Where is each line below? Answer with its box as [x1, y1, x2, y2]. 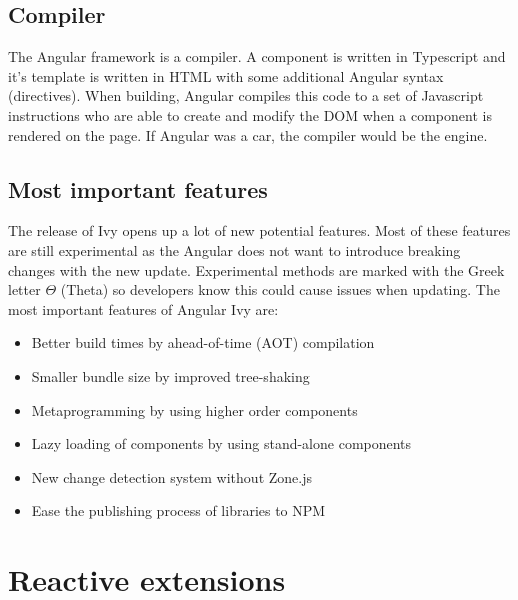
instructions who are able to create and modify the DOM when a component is [8, 104, 492, 125]
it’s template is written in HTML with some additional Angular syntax [8, 65, 444, 86]
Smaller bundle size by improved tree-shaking [31, 365, 310, 386]
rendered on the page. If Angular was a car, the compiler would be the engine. [8, 124, 488, 145]
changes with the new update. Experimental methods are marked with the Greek [8, 259, 505, 280]
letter [8, 279, 41, 300]
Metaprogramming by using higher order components [31, 399, 358, 420]
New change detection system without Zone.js [31, 466, 312, 487]
